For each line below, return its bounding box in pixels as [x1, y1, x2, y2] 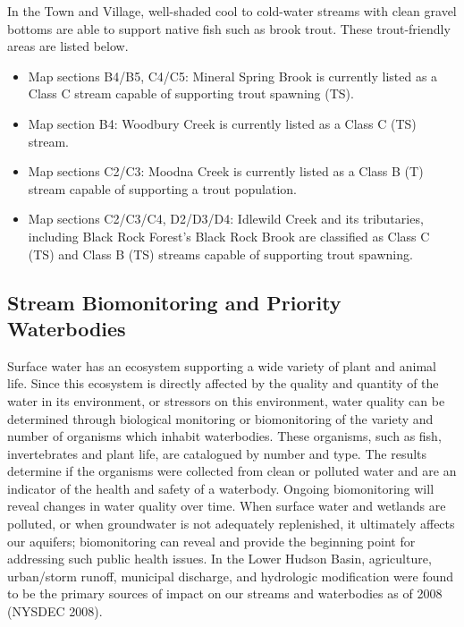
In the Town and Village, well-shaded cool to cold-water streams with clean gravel [7, 2, 457, 20]
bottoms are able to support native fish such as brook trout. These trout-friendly [7, 19, 451, 38]
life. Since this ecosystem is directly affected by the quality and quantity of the [7, 374, 439, 393]
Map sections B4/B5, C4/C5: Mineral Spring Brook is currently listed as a [28, 66, 438, 85]
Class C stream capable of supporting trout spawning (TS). [28, 84, 354, 103]
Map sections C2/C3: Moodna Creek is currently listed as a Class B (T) [28, 162, 424, 181]
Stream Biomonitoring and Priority [7, 288, 342, 316]
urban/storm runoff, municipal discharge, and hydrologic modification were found [7, 566, 454, 585]
